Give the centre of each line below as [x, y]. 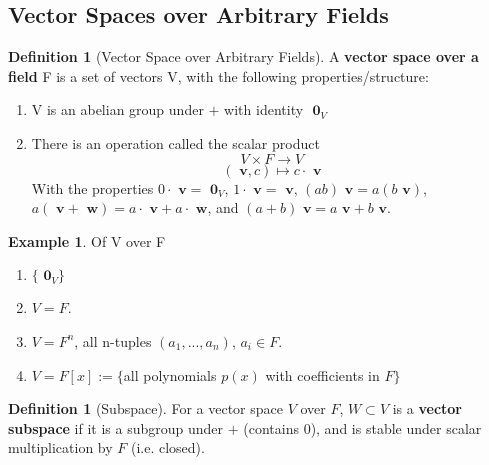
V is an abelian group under [117, 109]
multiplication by [60, 447]
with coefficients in [322, 374]
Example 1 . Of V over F [87, 240]
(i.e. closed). [167, 447]
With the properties [92, 187]
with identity [264, 109]
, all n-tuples [113, 340]
